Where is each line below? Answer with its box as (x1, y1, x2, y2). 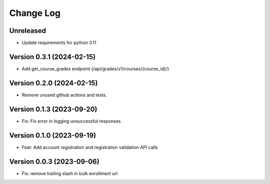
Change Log (9, 7, 61, 18)
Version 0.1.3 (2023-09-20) (9, 105, 97, 113)
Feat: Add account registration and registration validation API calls (21, 144, 158, 150)
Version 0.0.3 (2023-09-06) (9, 157, 99, 166)
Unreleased (9, 26, 46, 35)
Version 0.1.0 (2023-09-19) (9, 131, 96, 140)
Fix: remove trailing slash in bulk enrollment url (21, 170, 117, 177)
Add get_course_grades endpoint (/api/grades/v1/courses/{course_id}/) (21, 65, 169, 72)
